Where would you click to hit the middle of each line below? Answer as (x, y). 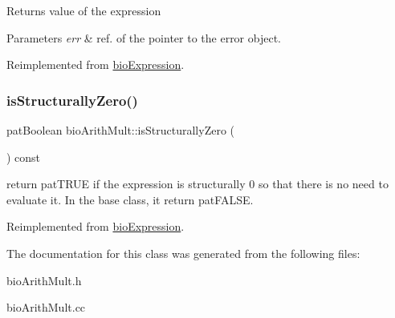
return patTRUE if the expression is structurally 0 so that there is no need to (197, 184)
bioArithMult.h (44, 280)
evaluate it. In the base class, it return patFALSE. (130, 199)
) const (24, 157)
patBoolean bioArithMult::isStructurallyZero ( (121, 130)
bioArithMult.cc (46, 307)
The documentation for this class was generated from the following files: (183, 253)
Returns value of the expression (84, 10)
